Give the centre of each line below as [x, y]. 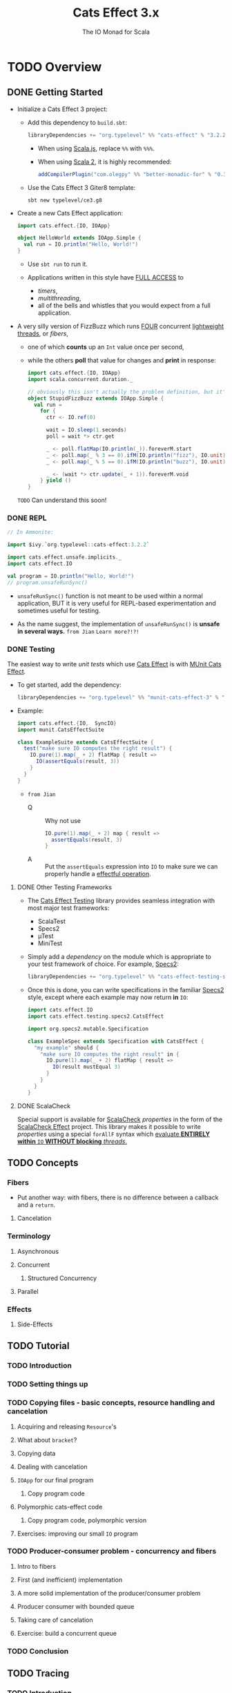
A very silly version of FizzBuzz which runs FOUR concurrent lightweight [120, 326]
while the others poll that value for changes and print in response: [122, 360]
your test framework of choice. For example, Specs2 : [103, 964]
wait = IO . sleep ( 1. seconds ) [86, 430]
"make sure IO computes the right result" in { [110, 1054]
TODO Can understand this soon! [62, 500]
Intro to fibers [37, 1566]
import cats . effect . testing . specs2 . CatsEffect [96, 1016]
